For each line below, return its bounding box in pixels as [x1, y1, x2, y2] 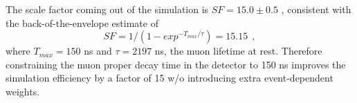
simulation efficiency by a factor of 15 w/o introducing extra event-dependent [6, 71, 333, 85]
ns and [84, 44, 112, 58]
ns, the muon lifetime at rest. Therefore [154, 44, 322, 58]
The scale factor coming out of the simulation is [6, 2, 209, 16]
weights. [6, 84, 40, 98]
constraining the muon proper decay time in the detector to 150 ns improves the [6, 57, 346, 71]
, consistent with [281, 2, 351, 16]
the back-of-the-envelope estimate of [6, 15, 158, 30]
